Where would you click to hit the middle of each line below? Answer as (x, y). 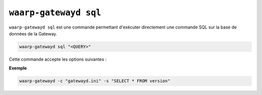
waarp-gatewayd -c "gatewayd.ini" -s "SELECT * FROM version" (95, 81)
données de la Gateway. (33, 33)
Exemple (18, 68)
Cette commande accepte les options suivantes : (58, 59)
